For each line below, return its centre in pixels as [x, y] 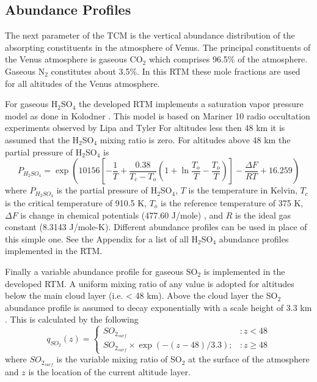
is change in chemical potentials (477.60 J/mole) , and [122, 215]
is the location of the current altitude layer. [109, 372]
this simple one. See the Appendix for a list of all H [102, 238]
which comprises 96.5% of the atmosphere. [228, 59]
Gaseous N [25, 71]
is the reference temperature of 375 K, [232, 203]
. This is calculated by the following [72, 319]
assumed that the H [42, 139]
